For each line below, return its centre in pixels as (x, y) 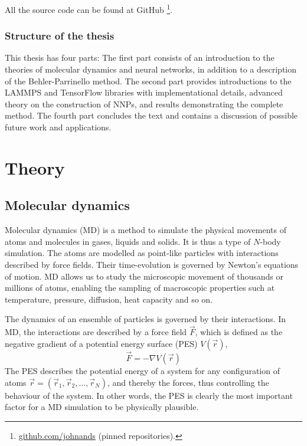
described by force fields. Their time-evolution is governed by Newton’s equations (152, 264)
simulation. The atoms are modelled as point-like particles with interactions (142, 253)
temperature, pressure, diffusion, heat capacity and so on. (109, 299)
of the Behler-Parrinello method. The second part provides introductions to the (148, 81)
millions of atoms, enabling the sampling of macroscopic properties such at (140, 288)
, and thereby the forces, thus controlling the (188, 382)
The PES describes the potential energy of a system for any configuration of (142, 370)
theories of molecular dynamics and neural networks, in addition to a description (151, 69)
